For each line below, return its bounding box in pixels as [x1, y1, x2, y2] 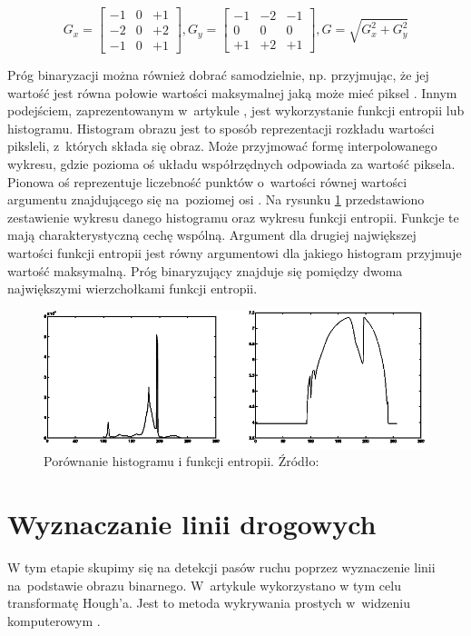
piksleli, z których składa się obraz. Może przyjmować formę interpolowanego [7, 136, 437, 155]
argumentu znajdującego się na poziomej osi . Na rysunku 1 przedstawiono [7, 190, 425, 209]
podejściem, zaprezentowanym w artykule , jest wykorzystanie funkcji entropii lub [7, 101, 465, 120]
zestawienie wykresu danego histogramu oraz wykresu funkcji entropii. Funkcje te [7, 207, 459, 226]
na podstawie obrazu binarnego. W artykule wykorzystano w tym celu [7, 575, 401, 594]
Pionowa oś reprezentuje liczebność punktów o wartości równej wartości [7, 172, 407, 191]
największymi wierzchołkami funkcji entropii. [7, 279, 258, 298]
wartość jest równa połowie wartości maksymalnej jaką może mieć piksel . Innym [7, 83, 457, 102]
